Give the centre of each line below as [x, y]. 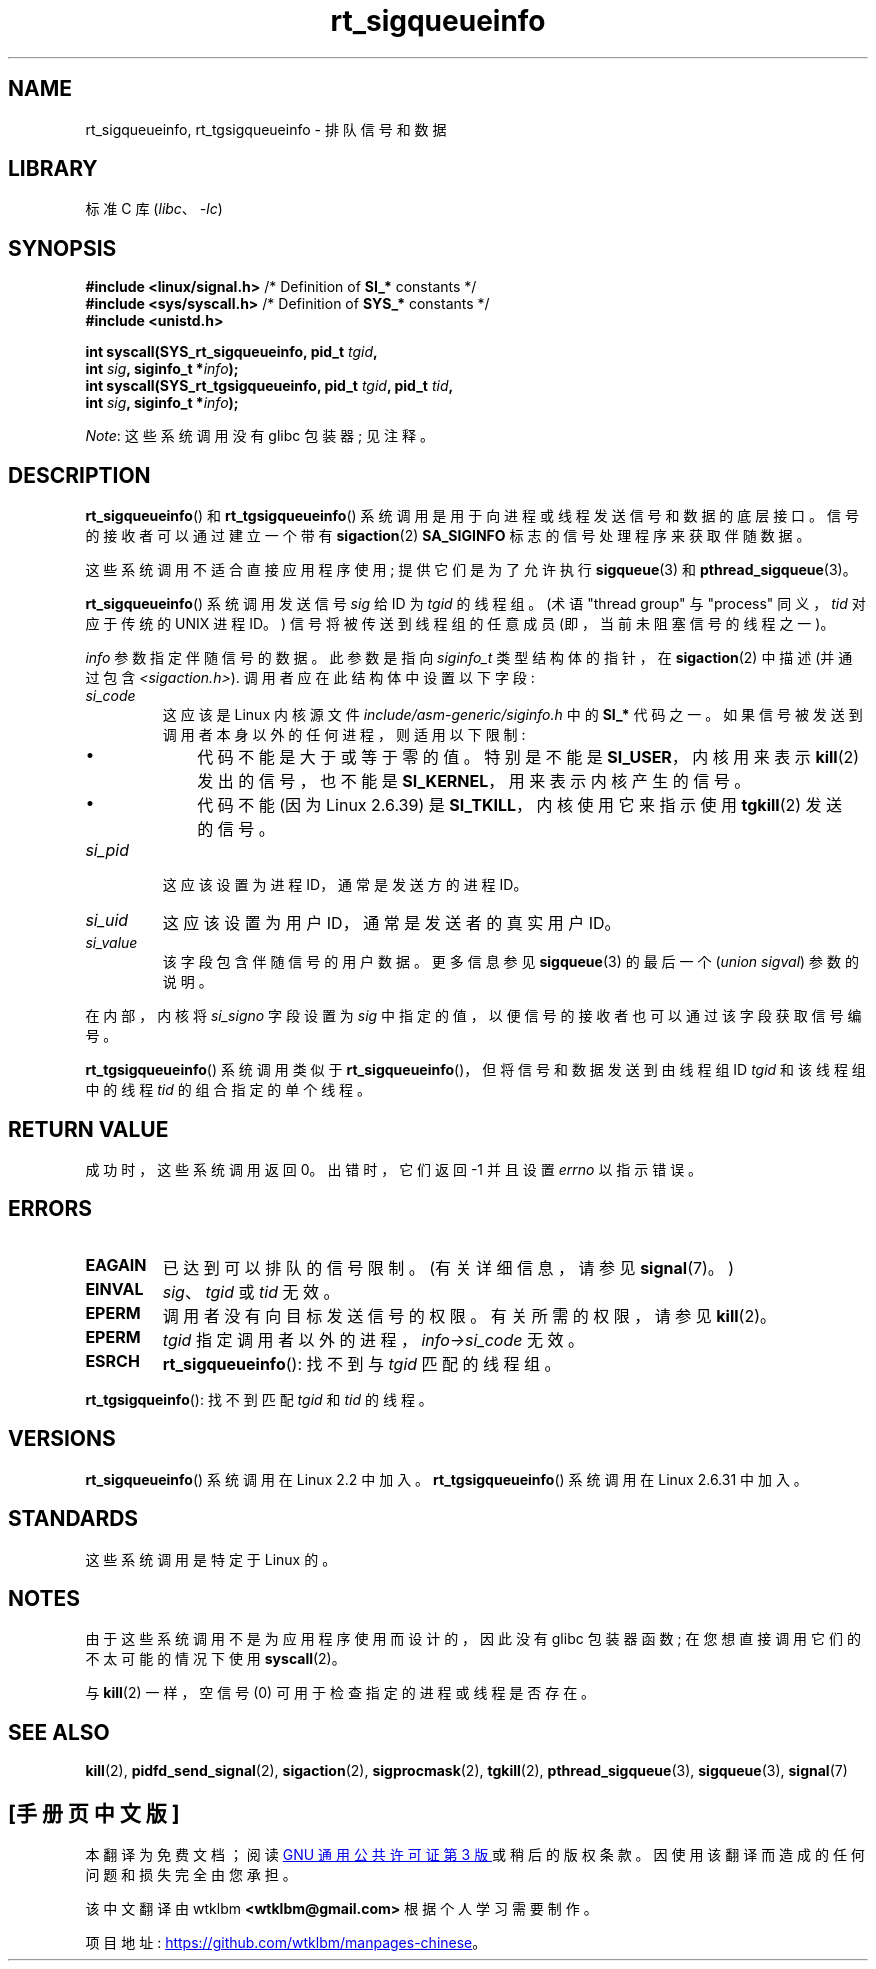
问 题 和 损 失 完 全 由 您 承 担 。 [191, 1875]
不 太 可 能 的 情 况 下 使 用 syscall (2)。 [215, 1659]
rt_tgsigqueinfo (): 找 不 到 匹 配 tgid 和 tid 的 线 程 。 [259, 1399]
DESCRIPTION [79, 475]
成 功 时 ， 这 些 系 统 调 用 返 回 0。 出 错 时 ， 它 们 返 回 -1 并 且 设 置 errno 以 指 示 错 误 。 [394, 1169]
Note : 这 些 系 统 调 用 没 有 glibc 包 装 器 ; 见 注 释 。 [259, 436]
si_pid [107, 850]
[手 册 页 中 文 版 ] [94, 1813]
